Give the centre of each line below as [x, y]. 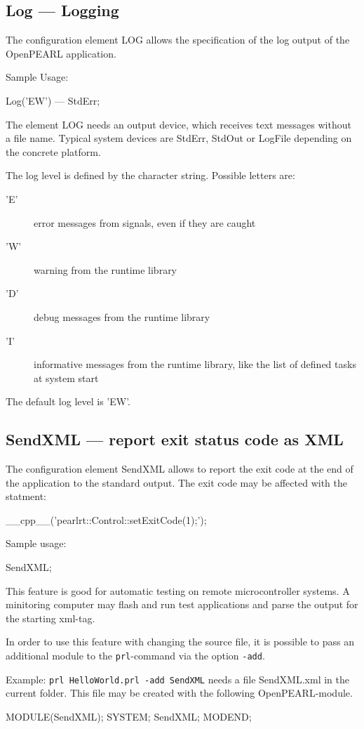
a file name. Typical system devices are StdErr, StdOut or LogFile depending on [179, 138]
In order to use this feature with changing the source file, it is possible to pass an [180, 642]
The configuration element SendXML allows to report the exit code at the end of [180, 469]
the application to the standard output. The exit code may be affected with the [177, 482]
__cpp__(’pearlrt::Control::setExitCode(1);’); [106, 519]
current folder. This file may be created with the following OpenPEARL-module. [179, 693]
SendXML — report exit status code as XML [175, 439]
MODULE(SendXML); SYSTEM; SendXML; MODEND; [129, 716]
